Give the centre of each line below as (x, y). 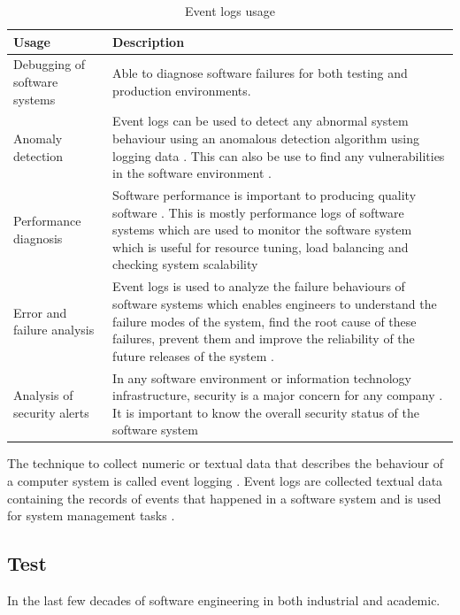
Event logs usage (230, 11)
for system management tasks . (91, 515)
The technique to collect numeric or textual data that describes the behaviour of (226, 463)
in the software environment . (192, 173)
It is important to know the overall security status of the (266, 412)
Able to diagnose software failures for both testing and (260, 73)
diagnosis (38, 238)
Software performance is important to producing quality (264, 195)
